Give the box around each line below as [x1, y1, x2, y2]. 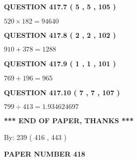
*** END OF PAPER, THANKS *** [4, 115, 134, 126]
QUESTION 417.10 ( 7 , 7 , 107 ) [4, 87, 120, 97]
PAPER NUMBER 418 [4, 148, 85, 159]
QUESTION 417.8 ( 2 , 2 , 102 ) [4, 29, 116, 40]
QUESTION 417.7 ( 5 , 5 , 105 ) [4, 1, 116, 11]
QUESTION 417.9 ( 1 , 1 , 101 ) [4, 58, 116, 69]
